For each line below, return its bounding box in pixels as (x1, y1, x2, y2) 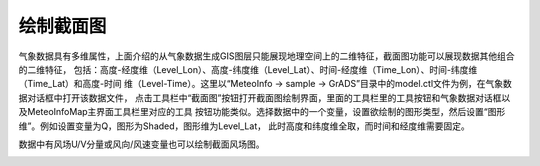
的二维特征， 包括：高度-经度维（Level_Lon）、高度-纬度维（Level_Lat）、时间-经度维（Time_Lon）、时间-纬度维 (18, 63, 478, 75)
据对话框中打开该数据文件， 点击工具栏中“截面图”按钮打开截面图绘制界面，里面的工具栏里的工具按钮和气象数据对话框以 (18, 91, 511, 104)
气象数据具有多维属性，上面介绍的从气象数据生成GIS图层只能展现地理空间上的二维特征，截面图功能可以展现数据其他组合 (18, 50, 515, 62)
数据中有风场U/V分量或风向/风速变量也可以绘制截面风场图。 (18, 138, 265, 150)
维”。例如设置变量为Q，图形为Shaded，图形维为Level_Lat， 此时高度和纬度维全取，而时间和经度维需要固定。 (18, 120, 470, 132)
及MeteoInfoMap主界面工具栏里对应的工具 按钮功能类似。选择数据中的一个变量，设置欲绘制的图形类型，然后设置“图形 (18, 106, 506, 118)
